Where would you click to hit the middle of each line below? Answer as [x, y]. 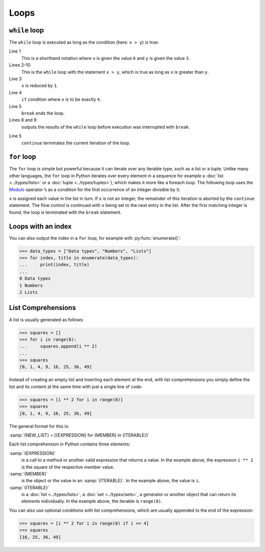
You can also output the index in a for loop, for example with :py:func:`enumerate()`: [95, 238]
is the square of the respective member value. [68, 467]
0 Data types [35, 278]
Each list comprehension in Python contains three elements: [70, 444]
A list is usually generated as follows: [47, 320]
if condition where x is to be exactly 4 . [61, 99]
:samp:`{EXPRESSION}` [33, 453]
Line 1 [15, 51]
